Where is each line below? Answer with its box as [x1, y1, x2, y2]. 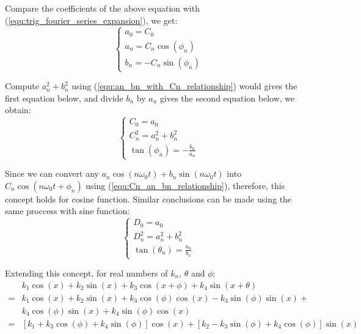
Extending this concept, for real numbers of [5, 267, 168, 280]
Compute [5, 80, 39, 92]
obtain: [5, 103, 31, 116]
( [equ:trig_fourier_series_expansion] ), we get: [5, 13, 178, 26]
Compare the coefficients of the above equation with [5, 2, 200, 14]
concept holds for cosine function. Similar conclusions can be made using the [5, 192, 292, 205]
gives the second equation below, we [160, 91, 295, 104]
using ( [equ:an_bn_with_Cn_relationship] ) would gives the [71, 80, 297, 92]
